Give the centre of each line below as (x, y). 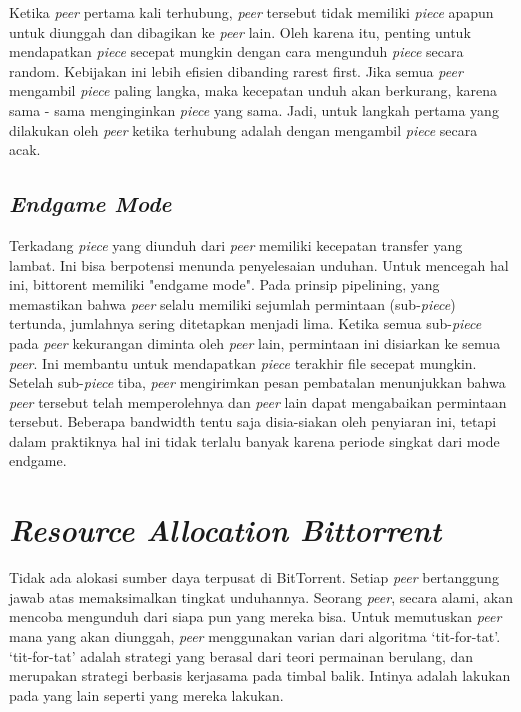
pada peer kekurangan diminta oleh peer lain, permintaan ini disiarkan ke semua (255, 342)
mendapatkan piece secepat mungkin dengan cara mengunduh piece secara (236, 51)
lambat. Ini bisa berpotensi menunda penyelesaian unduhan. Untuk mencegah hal (259, 264)
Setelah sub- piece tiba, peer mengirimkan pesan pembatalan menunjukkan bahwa (257, 382)
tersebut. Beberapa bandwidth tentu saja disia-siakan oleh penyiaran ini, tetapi (253, 421)
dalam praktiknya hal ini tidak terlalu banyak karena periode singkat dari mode (254, 440)
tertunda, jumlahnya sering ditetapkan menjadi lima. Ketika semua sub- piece (245, 323)
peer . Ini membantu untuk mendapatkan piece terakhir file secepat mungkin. (243, 362)
